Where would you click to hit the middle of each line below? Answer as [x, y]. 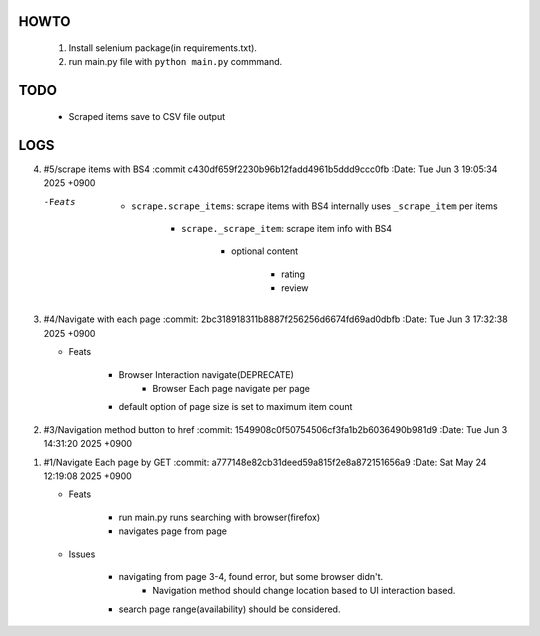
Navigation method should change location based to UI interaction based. [304, 591]
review [295, 288]
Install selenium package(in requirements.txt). [162, 48]
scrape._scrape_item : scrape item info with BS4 [287, 228]
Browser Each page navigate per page [231, 389]
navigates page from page [172, 531]
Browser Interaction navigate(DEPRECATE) [206, 374]
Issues [82, 554]
